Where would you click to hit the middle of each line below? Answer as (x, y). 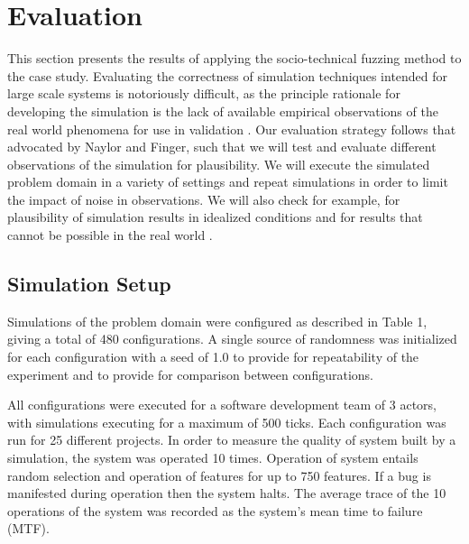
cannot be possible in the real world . (110, 235)
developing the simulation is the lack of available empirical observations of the (223, 111)
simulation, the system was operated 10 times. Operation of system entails (213, 458)
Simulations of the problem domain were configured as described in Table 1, (217, 321)
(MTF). (28, 528)
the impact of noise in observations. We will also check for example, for (204, 199)
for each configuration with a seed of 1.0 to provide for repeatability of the (213, 357)
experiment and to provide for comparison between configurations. (190, 374)
